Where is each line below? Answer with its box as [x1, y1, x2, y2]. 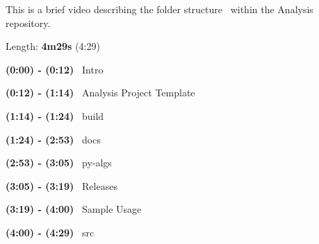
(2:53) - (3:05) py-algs [6, 155, 112, 170]
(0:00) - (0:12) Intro [6, 62, 104, 76]
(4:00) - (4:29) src [6, 225, 95, 239]
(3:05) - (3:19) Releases [6, 178, 117, 193]
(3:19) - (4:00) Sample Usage [6, 202, 142, 216]
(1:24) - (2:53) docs [6, 132, 101, 146]
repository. [6, 15, 51, 30]
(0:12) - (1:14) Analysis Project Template [6, 85, 195, 100]
